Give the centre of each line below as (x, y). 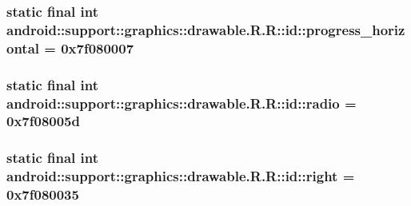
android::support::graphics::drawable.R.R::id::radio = (182, 103)
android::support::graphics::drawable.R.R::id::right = (181, 176)
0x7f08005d (43, 121)
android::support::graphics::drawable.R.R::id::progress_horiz (206, 29)
